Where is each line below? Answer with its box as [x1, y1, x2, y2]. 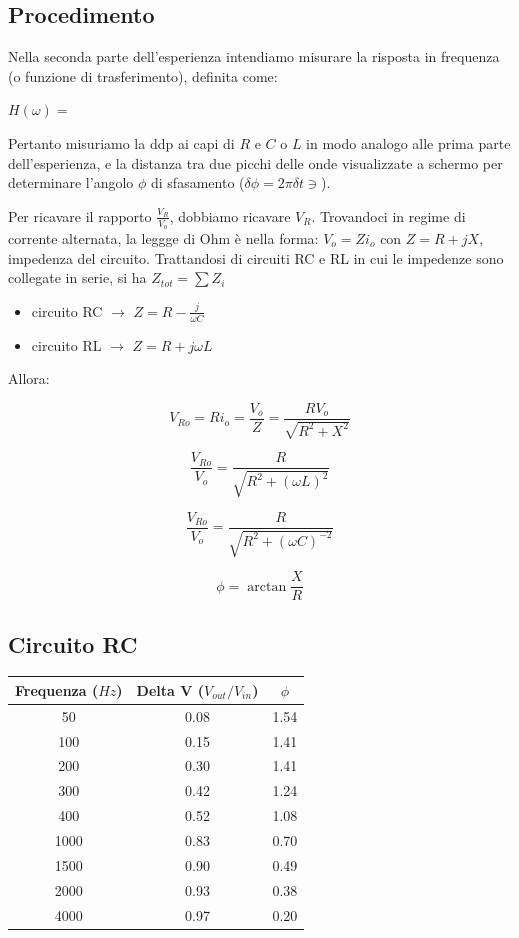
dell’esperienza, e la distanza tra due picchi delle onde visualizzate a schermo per [8, 152, 503, 173]
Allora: [8, 368, 50, 389]
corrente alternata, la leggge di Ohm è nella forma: [8, 228, 319, 248]
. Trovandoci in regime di [311, 205, 466, 226]
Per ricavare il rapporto [8, 205, 152, 226]
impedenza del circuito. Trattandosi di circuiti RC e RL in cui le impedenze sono [8, 247, 504, 268]
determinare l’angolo [8, 172, 134, 193]
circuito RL [31, 334, 102, 355]
